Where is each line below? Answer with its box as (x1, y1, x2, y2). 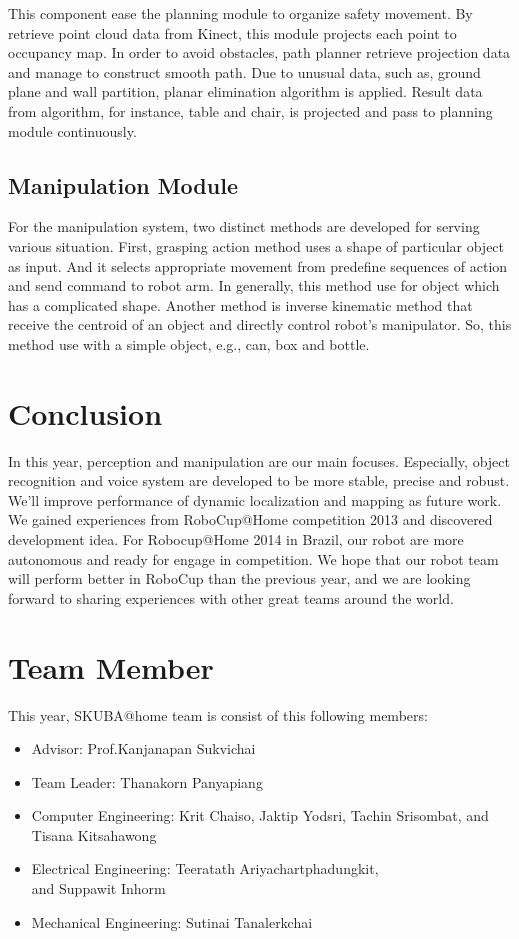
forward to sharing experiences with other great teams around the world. (8, 587, 454, 608)
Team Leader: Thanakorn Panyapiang (31, 771, 263, 792)
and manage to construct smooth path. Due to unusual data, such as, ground (8, 61, 481, 82)
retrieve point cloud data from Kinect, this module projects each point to (8, 22, 457, 43)
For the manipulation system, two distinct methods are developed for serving (8, 216, 480, 237)
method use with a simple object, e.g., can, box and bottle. (8, 333, 370, 354)
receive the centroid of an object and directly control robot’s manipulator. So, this (8, 314, 512, 335)
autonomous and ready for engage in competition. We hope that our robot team (8, 548, 499, 569)
